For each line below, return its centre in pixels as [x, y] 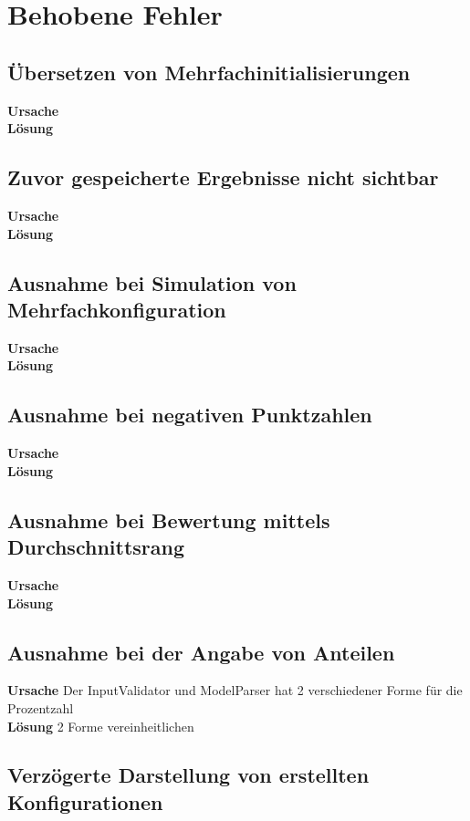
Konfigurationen [85, 801]
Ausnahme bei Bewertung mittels [169, 520]
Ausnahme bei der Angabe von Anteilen [201, 652]
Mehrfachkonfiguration [117, 309]
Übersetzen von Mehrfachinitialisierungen [209, 72]
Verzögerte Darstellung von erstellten [188, 775]
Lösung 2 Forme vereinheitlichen [101, 726]
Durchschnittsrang [96, 547]
